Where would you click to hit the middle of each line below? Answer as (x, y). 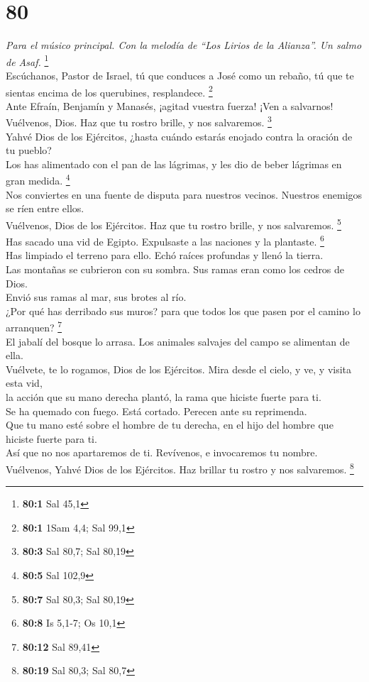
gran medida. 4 (38, 180)
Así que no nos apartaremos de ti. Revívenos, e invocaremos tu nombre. (162, 452)
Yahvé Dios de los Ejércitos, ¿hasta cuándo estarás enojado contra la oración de (179, 136)
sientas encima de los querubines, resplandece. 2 (109, 91)
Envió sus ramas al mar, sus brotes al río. (96, 297)
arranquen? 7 (34, 326)
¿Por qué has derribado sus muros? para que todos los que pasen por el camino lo (183, 310)
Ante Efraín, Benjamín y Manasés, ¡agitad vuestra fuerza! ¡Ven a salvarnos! (170, 105)
